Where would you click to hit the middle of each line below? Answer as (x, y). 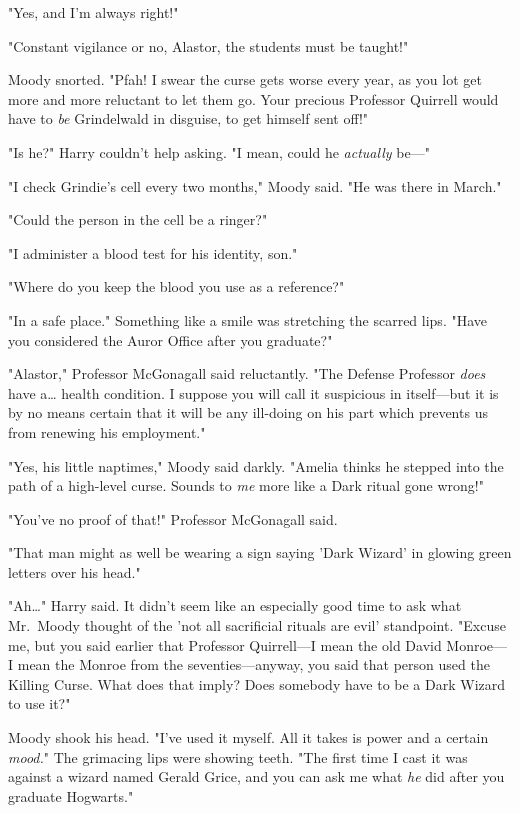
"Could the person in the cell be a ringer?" (138, 219)
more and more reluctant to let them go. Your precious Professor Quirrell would (253, 98)
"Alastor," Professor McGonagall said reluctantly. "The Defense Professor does (247, 373)
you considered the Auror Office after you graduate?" (170, 339)
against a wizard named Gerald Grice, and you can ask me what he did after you (256, 776)
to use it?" (39, 703)
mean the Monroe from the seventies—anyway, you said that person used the (253, 664)
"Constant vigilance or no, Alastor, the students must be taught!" (208, 45)
